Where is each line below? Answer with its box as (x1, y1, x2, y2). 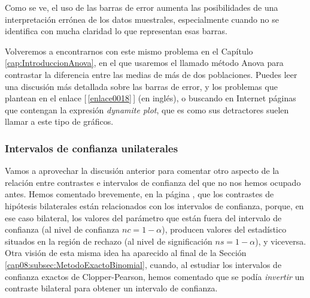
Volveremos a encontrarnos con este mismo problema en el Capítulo (5, 44, 253, 57)
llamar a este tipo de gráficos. (5, 115, 114, 128)
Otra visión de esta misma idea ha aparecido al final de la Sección (5, 246, 247, 259)
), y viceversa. (255, 234, 306, 247)
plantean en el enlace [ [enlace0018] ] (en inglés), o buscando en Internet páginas (5, 92, 296, 104)
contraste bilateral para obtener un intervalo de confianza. (5, 282, 218, 294)
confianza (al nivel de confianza (5, 223, 120, 236)
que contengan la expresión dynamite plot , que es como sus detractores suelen (5, 103, 289, 116)
